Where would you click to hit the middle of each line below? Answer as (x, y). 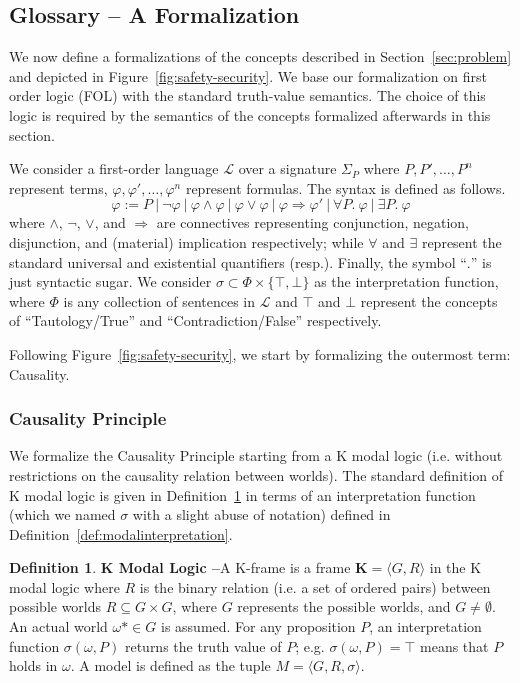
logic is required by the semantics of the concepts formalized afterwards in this (250, 114)
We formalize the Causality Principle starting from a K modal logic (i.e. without (256, 455)
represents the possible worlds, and (344, 606)
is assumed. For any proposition (258, 626)
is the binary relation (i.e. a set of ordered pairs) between (315, 586)
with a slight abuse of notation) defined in (261, 514)
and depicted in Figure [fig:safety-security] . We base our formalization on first (248, 75)
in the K (455, 567)
